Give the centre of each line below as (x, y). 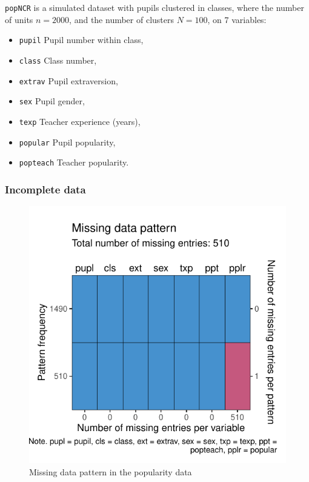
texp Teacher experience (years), (80, 121)
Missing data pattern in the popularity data (111, 471)
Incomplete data (45, 189)
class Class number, (58, 60)
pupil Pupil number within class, (81, 40)
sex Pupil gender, (52, 101)
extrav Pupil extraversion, (68, 80)
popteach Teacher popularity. (74, 162)
